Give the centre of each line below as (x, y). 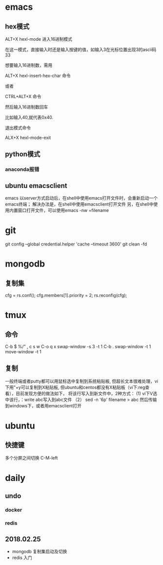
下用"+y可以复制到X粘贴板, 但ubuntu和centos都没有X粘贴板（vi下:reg (75, 387)
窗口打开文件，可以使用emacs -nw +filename (63, 211)
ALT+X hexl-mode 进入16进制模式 (39, 39)
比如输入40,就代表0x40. (29, 117)
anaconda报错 (22, 169)
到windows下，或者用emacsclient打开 (43, 405)
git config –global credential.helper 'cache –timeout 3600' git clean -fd (76, 244)
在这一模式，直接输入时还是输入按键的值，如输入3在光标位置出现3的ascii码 (81, 50)
